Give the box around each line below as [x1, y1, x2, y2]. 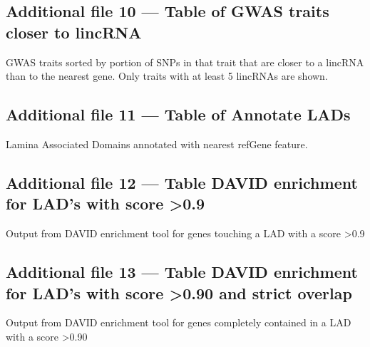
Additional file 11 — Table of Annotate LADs [6, 103, 351, 125]
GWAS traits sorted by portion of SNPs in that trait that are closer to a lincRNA [6, 54, 364, 69]
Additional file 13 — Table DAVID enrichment [6, 261, 358, 283]
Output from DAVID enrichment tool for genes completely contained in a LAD [6, 315, 351, 330]
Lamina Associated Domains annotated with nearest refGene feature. [6, 136, 308, 151]
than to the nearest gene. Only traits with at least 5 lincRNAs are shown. [6, 68, 328, 83]
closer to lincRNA [6, 21, 142, 43]
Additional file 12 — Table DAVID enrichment [6, 171, 358, 193]
